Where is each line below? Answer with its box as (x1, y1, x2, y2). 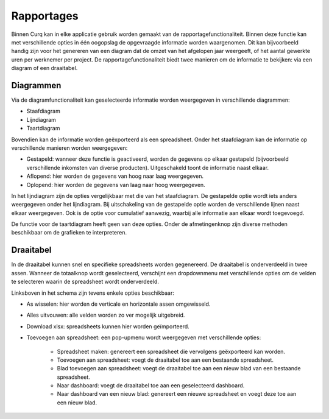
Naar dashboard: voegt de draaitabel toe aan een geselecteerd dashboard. (57, 382, 245, 389)
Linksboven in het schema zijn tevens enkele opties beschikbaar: (11, 289, 175, 297)
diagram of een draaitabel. (11, 65, 78, 72)
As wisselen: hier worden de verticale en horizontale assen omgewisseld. (26, 300, 211, 308)
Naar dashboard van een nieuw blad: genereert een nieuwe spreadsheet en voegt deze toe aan (57, 390, 297, 398)
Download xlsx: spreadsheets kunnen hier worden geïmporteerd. (26, 323, 190, 330)
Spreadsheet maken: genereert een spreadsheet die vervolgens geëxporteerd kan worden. (57, 348, 286, 355)
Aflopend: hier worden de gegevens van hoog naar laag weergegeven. (26, 172, 204, 180)
